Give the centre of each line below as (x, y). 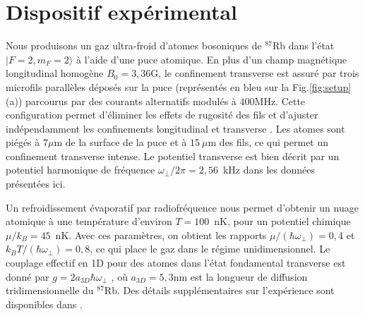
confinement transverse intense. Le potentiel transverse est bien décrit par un (173, 156)
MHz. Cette (280, 101)
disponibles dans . (44, 304)
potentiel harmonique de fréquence (80, 170)
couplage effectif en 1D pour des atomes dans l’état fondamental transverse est (176, 263)
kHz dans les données (269, 170)
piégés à (23, 142)
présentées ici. (36, 184)
